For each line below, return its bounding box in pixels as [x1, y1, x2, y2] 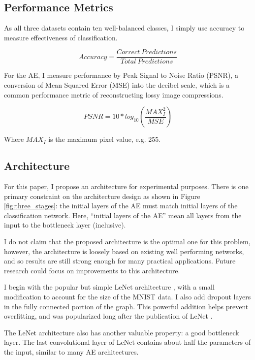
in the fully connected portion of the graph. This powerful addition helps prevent [4, 301, 249, 311]
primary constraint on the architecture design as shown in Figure [4, 191, 200, 201]
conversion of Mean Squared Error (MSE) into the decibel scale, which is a [4, 80, 230, 90]
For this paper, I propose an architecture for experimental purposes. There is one [4, 181, 249, 192]
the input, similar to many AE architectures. [4, 346, 139, 357]
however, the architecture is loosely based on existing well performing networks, [4, 246, 244, 256]
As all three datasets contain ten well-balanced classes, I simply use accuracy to [4, 23, 245, 33]
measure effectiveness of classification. [4, 32, 118, 42]
